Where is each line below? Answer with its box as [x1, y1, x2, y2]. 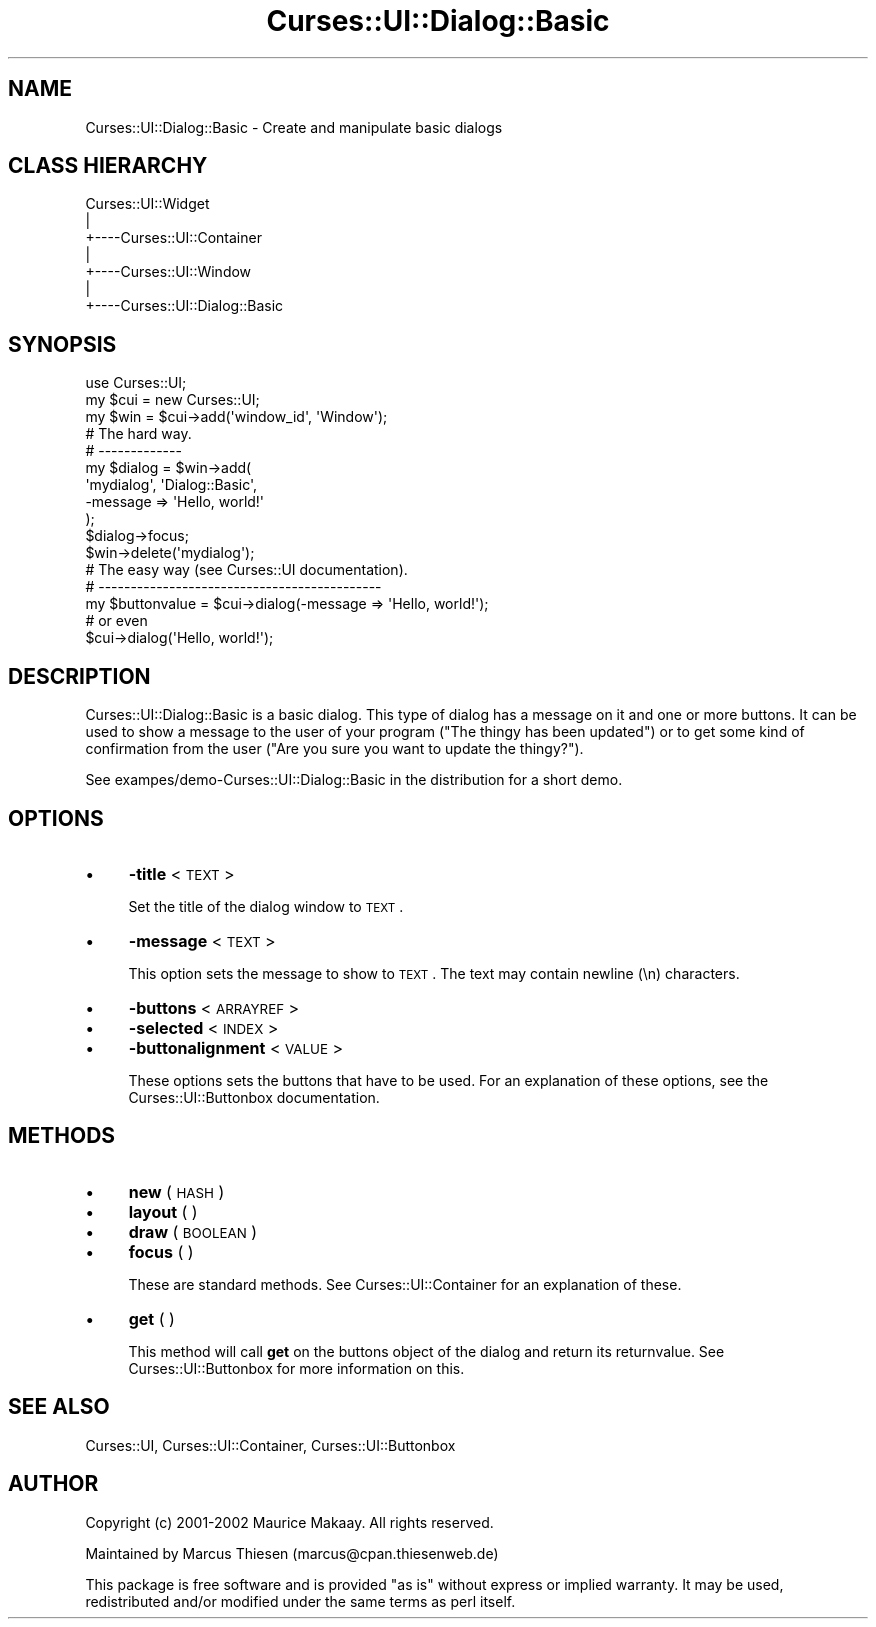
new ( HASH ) [128, 1181, 225, 1202]
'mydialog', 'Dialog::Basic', [85, 476, 258, 494]
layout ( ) [128, 1201, 198, 1222]
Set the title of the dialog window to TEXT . [128, 897, 404, 915]
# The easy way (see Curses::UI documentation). [85, 561, 408, 579]
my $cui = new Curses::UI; [85, 391, 260, 409]
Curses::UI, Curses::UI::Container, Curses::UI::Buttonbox [85, 1436, 456, 1454]
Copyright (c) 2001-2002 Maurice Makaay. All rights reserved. [85, 1513, 494, 1531]
